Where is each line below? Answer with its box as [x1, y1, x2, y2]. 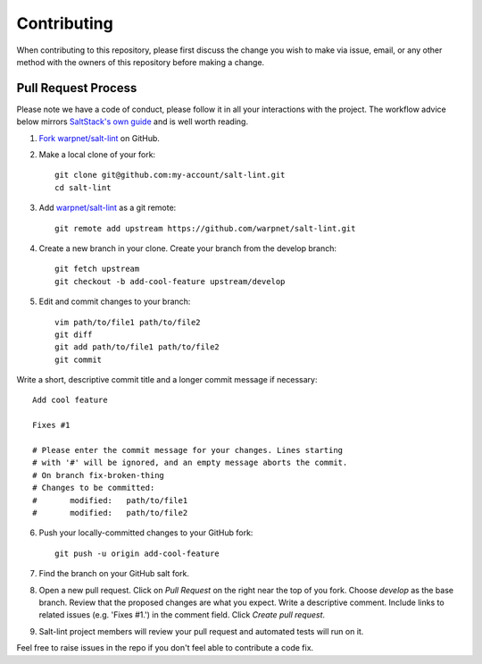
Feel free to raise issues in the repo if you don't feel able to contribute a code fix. [16, 643, 314, 653]
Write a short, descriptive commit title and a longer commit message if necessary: [16, 374, 318, 385]
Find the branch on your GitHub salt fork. [38, 568, 190, 579]
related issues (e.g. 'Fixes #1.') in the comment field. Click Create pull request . [38, 609, 326, 620]
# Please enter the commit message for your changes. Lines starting [32, 445, 344, 456]
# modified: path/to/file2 [32, 508, 188, 517]
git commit [54, 354, 103, 365]
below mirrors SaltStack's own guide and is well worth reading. [16, 116, 249, 127]
